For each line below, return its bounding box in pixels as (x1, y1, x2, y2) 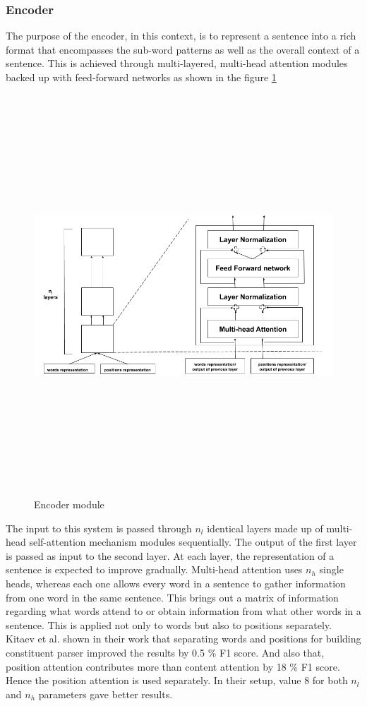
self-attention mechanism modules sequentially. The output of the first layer (29, 534, 357, 549)
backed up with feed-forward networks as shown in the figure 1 (6, 70, 277, 84)
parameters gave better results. (38, 686, 173, 701)
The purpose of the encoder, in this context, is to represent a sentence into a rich (6, 28, 356, 43)
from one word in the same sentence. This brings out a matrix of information (6, 590, 339, 604)
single (319, 562, 344, 577)
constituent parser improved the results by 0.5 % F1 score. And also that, (6, 645, 325, 660)
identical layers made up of (207, 520, 323, 535)
